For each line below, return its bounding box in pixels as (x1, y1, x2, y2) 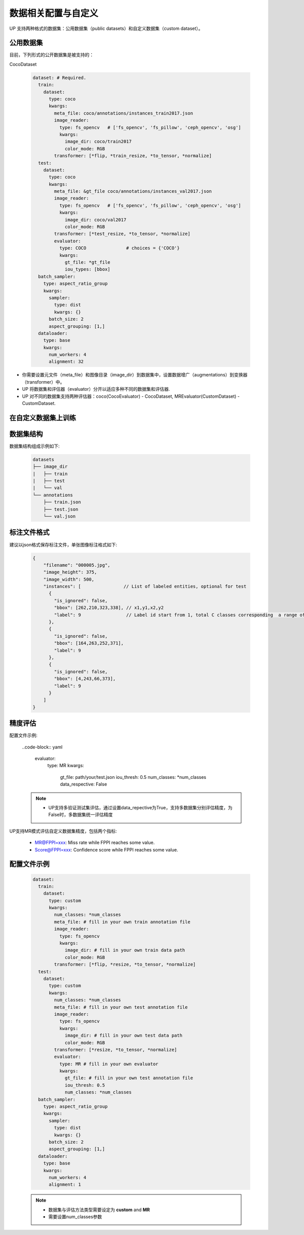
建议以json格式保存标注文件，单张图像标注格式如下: (9, 541, 118, 547)
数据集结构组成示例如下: (9, 443, 60, 449)
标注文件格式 (9, 528, 50, 537)
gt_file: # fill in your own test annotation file (64, 1075, 194, 1081)
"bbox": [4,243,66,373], (54, 676, 116, 682)
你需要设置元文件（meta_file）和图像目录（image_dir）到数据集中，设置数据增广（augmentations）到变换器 (22, 372, 248, 378)
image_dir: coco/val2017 (64, 217, 127, 223)
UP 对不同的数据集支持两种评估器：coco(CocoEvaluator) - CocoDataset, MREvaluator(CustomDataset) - (22, 393, 240, 399)
